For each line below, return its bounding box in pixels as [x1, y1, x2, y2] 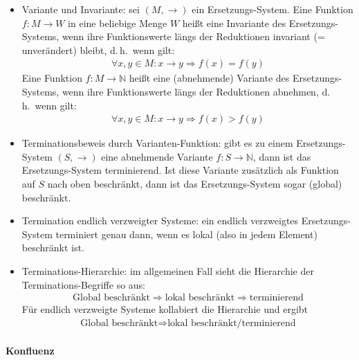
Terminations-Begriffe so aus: [21, 277, 146, 291]
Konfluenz [6, 343, 55, 358]
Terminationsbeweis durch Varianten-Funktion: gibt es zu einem [21, 136, 293, 150]
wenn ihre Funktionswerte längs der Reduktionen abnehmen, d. [62, 84, 331, 98]
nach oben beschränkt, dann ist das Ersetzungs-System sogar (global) [47, 177, 342, 190]
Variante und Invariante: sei [21, 2, 140, 16]
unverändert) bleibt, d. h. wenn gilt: [21, 42, 175, 57]
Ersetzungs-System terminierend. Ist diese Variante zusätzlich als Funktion [21, 163, 339, 177]
